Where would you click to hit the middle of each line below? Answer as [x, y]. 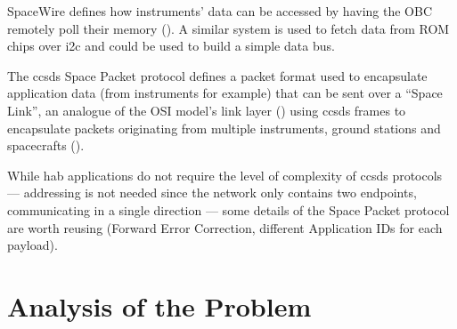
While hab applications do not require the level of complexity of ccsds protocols [225, 175]
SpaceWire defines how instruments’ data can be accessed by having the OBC [220, 11]
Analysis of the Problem [159, 305]
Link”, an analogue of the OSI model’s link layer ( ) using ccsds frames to [207, 110]
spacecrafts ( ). [46, 145]
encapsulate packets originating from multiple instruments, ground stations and [224, 128]
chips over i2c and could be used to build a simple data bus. [171, 46]
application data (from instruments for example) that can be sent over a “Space [225, 93]
